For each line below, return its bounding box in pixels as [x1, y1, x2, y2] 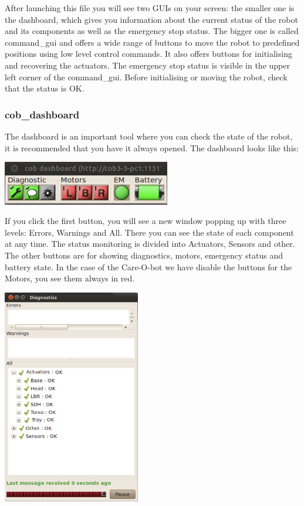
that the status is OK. [5, 82, 85, 94]
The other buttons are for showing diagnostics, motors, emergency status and [5, 249, 283, 262]
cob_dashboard [5, 107, 80, 121]
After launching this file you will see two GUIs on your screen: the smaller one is [5, 2, 295, 13]
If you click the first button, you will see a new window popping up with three [5, 215, 286, 227]
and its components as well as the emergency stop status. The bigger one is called [5, 25, 299, 37]
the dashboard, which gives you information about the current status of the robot [5, 13, 298, 25]
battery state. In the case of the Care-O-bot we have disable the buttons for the [5, 260, 292, 273]
